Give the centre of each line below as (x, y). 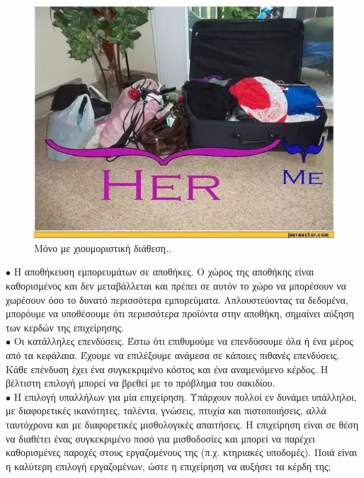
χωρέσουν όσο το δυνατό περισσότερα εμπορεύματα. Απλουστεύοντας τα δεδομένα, (177, 299)
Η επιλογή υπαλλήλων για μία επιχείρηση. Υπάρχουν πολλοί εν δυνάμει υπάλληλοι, (185, 396)
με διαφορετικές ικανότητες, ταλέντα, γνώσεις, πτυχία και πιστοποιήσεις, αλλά (166, 410)
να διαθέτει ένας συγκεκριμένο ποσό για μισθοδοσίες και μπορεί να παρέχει (160, 438)
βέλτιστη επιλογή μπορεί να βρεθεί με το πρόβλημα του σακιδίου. (141, 383)
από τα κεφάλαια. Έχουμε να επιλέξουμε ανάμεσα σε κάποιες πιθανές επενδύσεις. (173, 354)
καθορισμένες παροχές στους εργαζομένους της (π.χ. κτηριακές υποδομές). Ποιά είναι (182, 452)
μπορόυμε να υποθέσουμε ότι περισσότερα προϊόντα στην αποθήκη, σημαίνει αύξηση (180, 313)
